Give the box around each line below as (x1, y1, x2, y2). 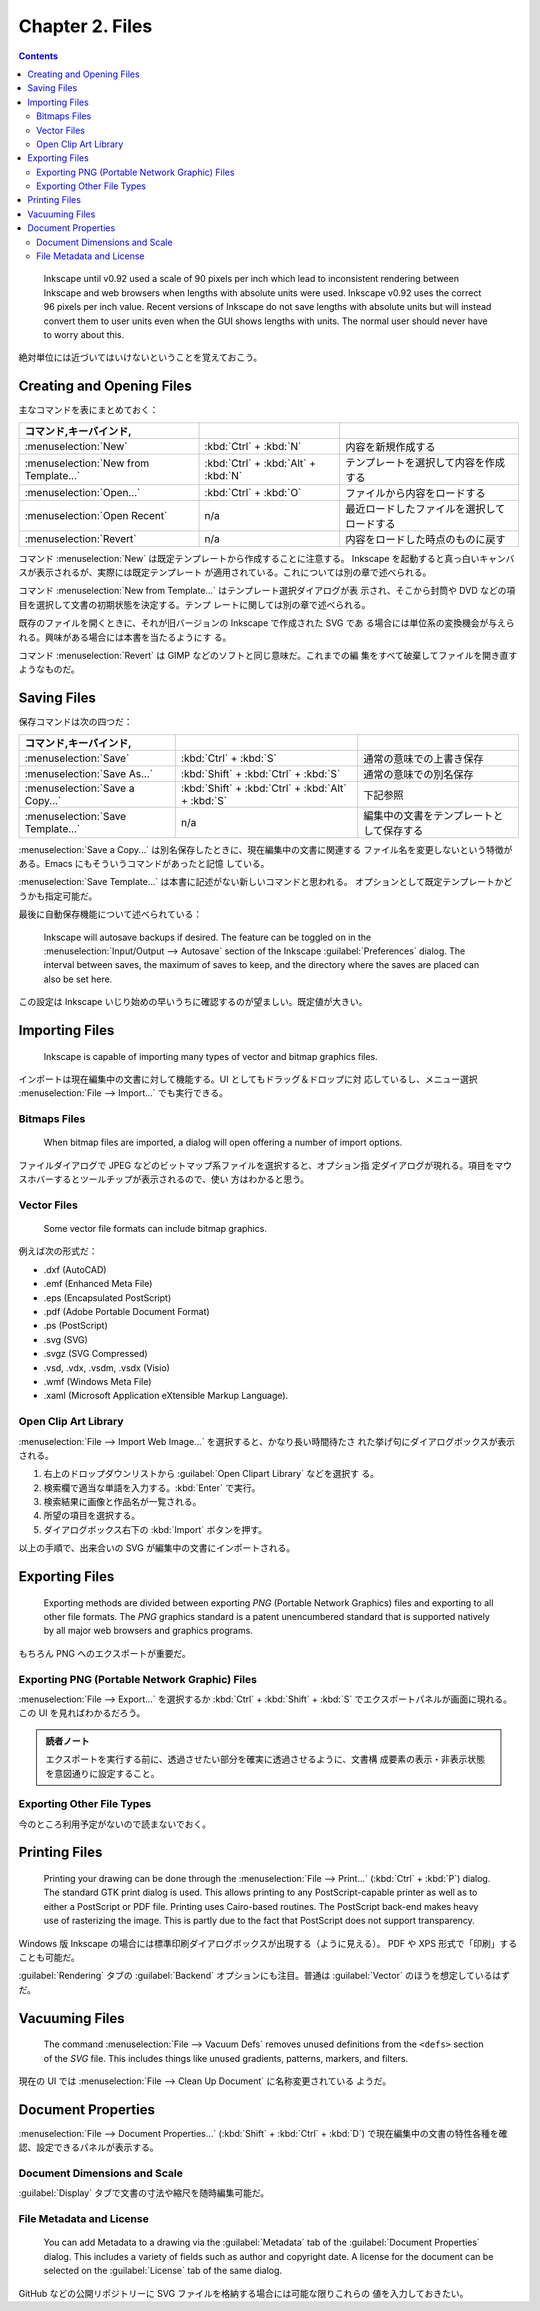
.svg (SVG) (43, 1333, 89, 1345)
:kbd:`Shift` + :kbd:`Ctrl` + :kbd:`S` (180, 766, 341, 780)
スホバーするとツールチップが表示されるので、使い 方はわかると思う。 (18, 1173, 310, 1185)
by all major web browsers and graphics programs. (43, 1625, 254, 1637)
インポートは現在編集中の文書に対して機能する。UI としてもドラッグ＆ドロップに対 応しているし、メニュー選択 (18, 1073, 479, 1085)
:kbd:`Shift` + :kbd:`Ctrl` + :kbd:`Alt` (180, 781, 347, 795)
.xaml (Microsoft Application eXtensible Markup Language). (43, 1390, 289, 1402)
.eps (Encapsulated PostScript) (43, 1291, 172, 1304)
